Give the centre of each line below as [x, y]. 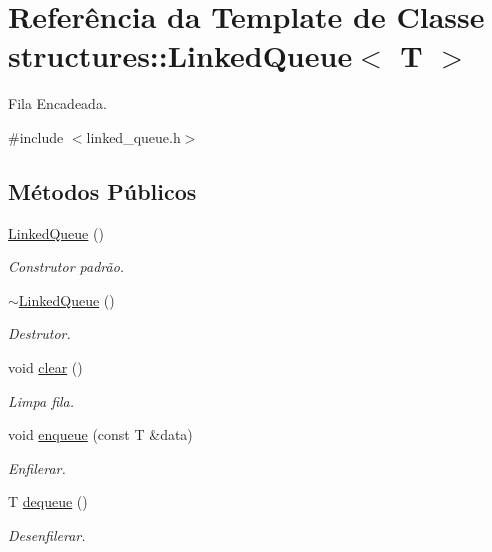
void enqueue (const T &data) [100, 434]
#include [36, 136]
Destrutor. [39, 333]
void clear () [45, 367]
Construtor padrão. [66, 266]
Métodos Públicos [102, 190]
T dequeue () [48, 501]
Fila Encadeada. [57, 103]
